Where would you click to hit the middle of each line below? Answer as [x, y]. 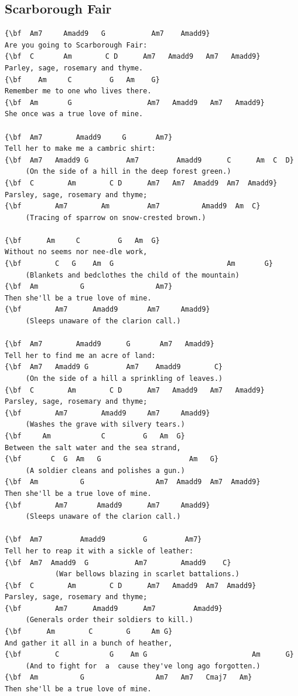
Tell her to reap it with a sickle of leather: [99, 551]
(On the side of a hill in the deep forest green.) [128, 172]
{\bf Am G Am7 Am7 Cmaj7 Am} [129, 678]
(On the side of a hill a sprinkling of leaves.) [124, 379]
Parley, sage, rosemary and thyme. [74, 68]
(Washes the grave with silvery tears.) [105, 425]
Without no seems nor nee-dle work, [76, 252]
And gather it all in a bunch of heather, [89, 643]
